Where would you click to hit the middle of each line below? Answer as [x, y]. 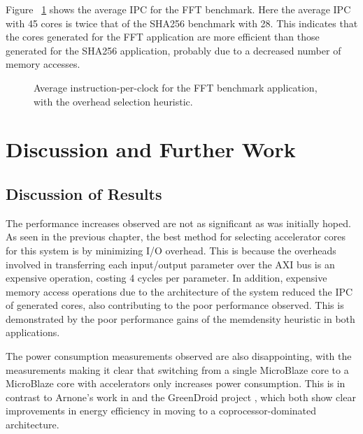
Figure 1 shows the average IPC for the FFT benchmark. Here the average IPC [178, 9]
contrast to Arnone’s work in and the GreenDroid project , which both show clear [181, 397]
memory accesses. [43, 64]
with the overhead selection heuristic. [113, 101]
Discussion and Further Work [151, 149]
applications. [33, 332]
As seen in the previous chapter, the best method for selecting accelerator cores [176, 237]
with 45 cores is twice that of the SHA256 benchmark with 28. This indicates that [182, 23]
